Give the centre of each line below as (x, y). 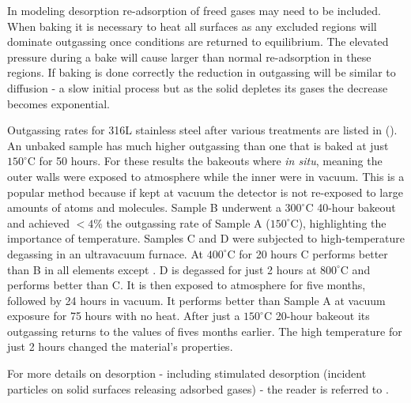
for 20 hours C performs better (313, 253)
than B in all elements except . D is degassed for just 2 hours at (162, 269)
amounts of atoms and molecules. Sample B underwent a (144, 207)
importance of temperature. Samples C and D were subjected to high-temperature (206, 238)
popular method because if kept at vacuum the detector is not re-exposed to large (205, 192)
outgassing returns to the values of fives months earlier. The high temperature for (205, 331)
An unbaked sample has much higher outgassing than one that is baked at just (198, 145)
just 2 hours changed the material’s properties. (120, 347)
